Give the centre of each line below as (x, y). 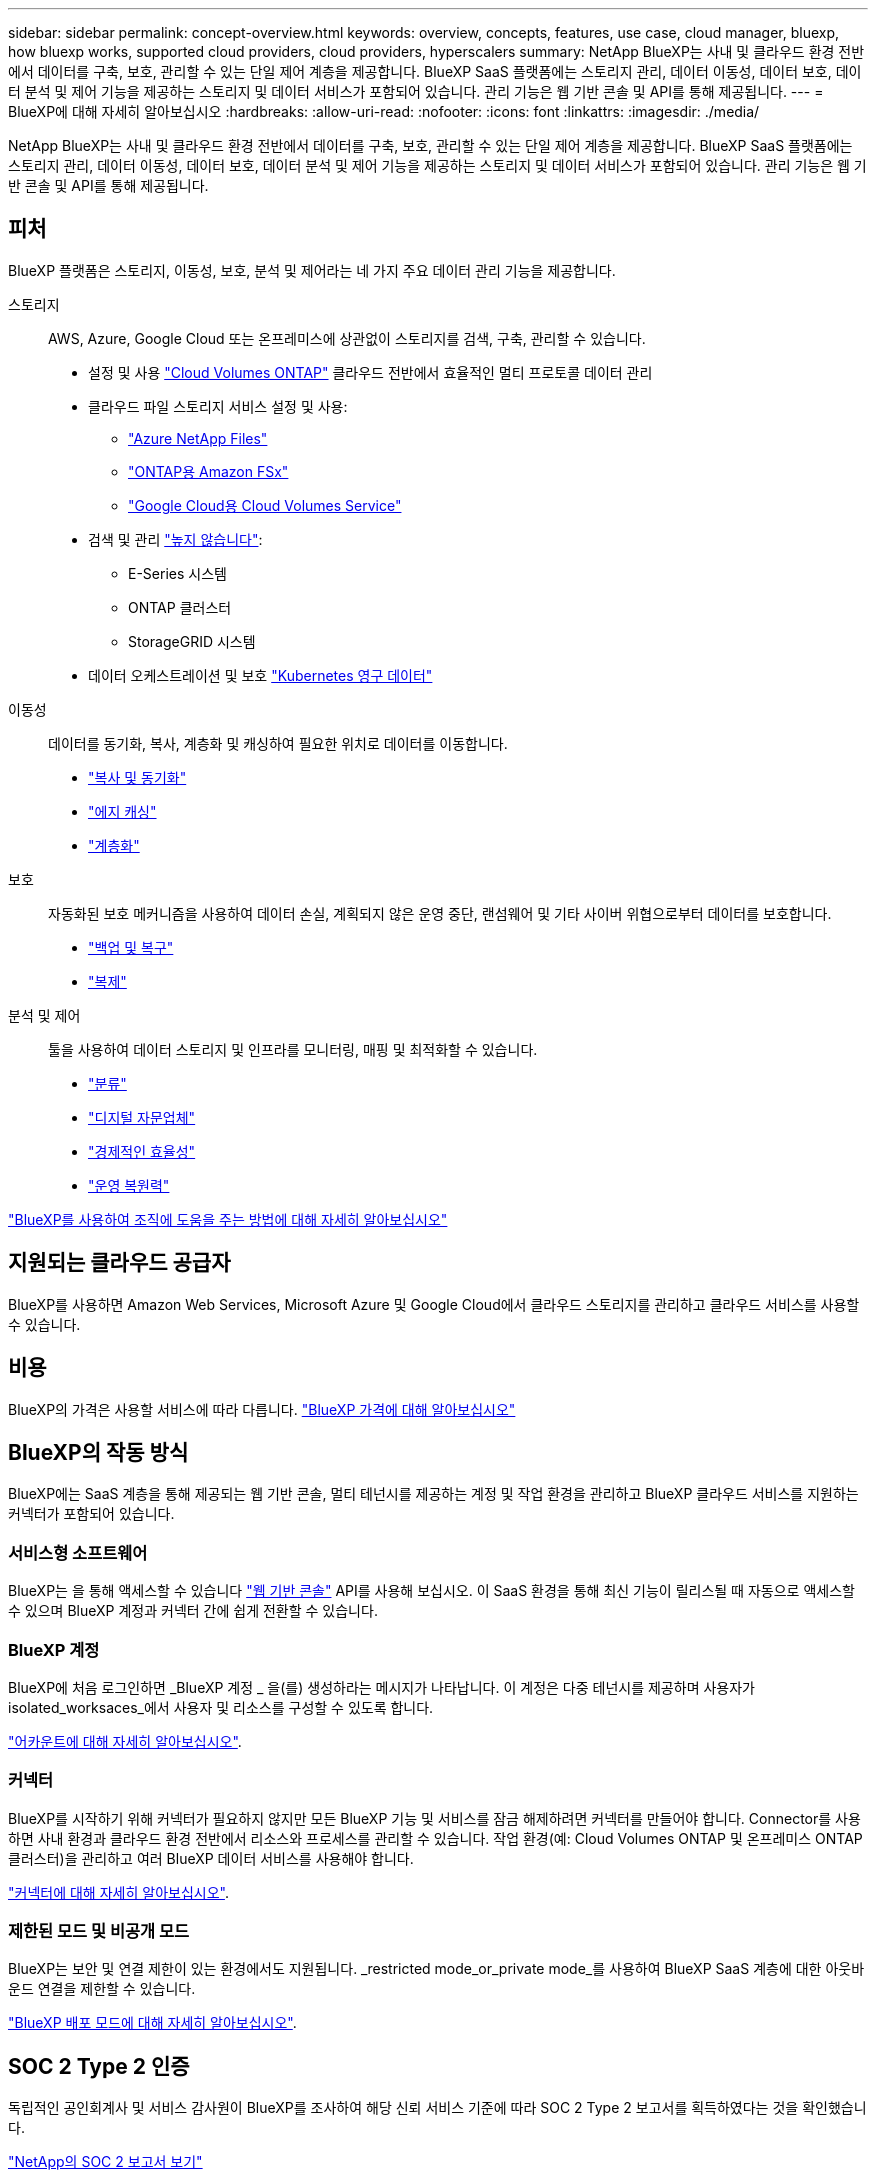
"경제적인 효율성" (142, 1151)
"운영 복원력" (129, 1185)
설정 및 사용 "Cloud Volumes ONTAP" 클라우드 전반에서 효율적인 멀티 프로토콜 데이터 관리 (370, 372)
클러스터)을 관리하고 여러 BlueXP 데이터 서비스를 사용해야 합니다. (211, 1858)
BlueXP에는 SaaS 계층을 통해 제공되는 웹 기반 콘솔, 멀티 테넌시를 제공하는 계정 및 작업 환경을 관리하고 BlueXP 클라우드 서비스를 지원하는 (433, 1494)
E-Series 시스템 (177, 573)
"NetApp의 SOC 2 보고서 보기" (105, 2162)
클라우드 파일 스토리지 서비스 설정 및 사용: (218, 406)
